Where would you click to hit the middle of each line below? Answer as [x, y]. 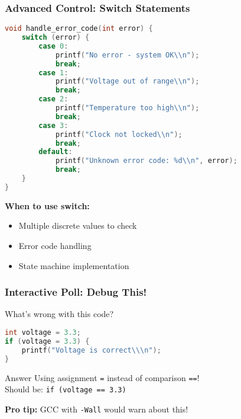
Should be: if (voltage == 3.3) [66, 389]
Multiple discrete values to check [78, 226]
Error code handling [55, 246]
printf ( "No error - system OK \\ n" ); [127, 55]
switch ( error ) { [56, 38]
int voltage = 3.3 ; [43, 333]
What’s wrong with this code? [59, 314]
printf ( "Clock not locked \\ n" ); [119, 134]
